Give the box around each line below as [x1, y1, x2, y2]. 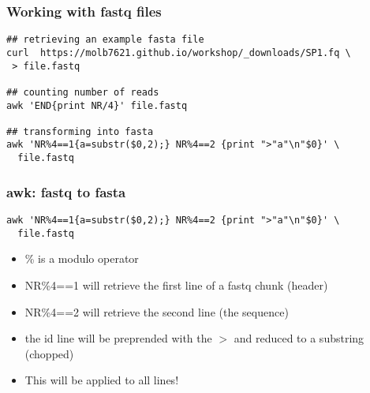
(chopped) [24, 345, 74, 361]
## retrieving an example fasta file [6, 34, 204, 46]
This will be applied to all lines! [24, 372, 179, 388]
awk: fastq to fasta [6, 182, 126, 201]
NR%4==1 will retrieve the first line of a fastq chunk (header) [24, 276, 328, 293]
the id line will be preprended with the [24, 330, 212, 346]
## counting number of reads [6, 86, 159, 98]
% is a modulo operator [24, 250, 139, 267]
